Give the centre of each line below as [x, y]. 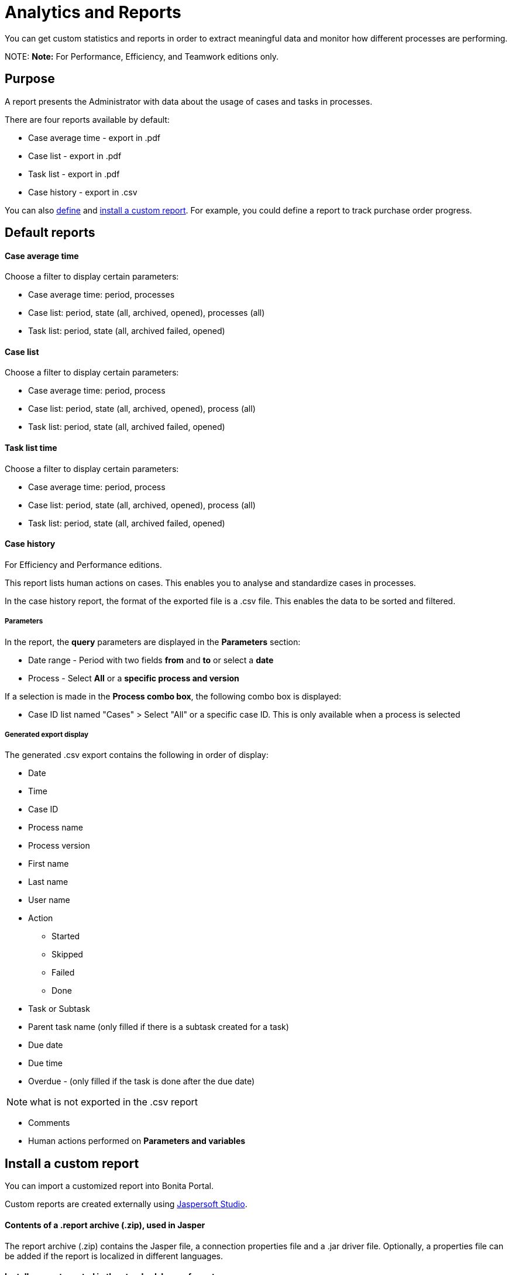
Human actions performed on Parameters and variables [137, 1141]
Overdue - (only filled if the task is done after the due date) [142, 1081]
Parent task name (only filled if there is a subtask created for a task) [159, 1027]
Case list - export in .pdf [75, 156]
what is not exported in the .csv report [114, 1102]
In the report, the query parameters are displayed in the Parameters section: [153, 642]
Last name [48, 882]
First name [49, 864]
